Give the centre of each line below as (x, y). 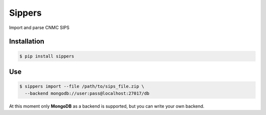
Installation (27, 42)
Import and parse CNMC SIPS (39, 28)
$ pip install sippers (47, 56)
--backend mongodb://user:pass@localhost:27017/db (87, 93)
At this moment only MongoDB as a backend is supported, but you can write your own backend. (107, 106)
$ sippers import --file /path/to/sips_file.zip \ (82, 86)
